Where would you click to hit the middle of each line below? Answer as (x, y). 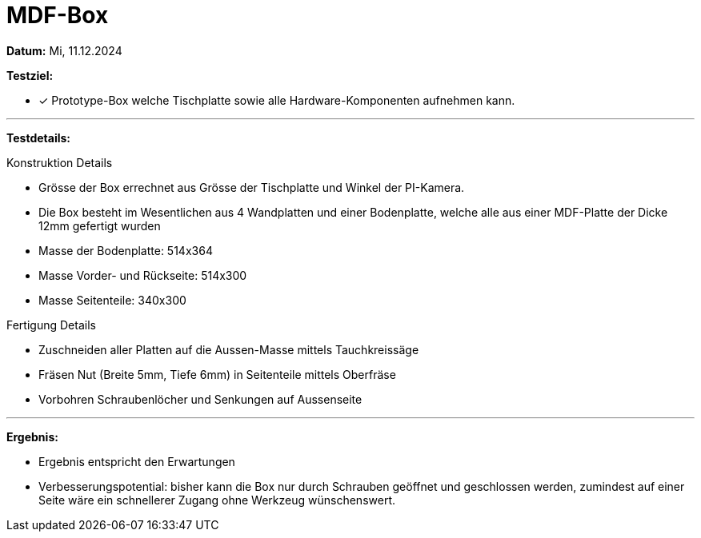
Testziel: (30, 75)
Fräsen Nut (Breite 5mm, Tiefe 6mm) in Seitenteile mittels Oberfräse (217, 374)
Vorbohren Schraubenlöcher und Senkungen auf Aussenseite (200, 399)
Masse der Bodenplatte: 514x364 (126, 250)
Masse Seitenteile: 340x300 (112, 300)
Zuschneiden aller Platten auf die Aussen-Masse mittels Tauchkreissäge (229, 349)
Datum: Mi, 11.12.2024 (64, 50)
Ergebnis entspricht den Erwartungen (137, 461)
